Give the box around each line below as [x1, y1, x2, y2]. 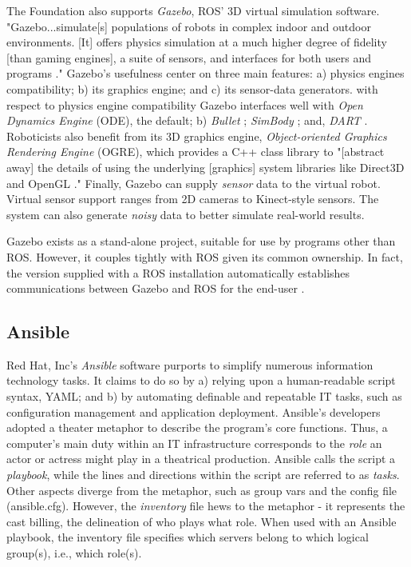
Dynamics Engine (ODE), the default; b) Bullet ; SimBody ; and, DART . [6, 112, 368, 129]
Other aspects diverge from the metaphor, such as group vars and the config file [6, 481, 397, 498]
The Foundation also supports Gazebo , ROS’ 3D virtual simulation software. [6, 2, 380, 18]
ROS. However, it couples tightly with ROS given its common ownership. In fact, [6, 248, 403, 265]
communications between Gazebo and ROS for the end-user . [6, 280, 305, 297]
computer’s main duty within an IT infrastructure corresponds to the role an [6, 434, 382, 451]
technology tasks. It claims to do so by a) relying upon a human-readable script [6, 372, 396, 389]
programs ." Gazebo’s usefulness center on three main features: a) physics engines [6, 65, 405, 82]
